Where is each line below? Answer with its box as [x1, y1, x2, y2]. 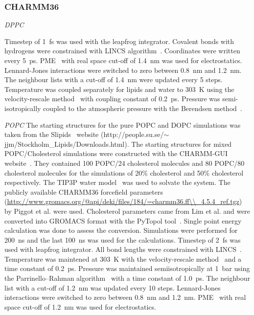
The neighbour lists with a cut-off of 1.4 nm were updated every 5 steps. [4, 74, 223, 85]
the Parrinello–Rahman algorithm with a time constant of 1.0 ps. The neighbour [4, 273, 251, 283]
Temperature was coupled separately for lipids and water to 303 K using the [4, 84, 234, 94]
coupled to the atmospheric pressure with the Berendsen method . [43, 103, 242, 113]
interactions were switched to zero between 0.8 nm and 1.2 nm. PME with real [4, 292, 246, 302]
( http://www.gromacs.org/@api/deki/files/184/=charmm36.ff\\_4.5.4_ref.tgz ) [4, 196, 242, 206]
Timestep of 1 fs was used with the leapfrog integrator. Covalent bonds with [4, 36, 234, 46]
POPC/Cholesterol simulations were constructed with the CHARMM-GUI [4, 148, 228, 158]
